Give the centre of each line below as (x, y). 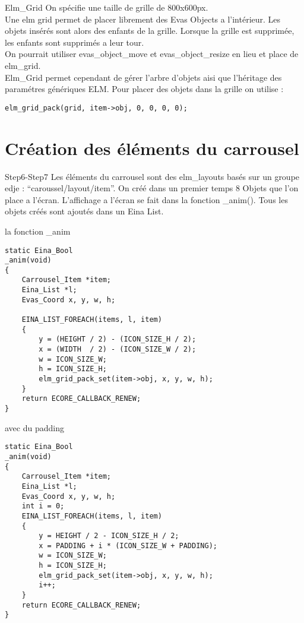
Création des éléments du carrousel (152, 148)
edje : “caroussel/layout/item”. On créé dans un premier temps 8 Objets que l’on (152, 188)
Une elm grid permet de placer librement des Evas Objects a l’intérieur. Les (143, 19)
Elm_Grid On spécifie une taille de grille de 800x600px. (107, 7)
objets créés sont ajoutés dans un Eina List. (84, 211)
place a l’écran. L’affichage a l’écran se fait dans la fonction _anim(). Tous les (146, 199)
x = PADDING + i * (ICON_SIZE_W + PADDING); (128, 545)
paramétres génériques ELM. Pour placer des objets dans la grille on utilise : (144, 89)
